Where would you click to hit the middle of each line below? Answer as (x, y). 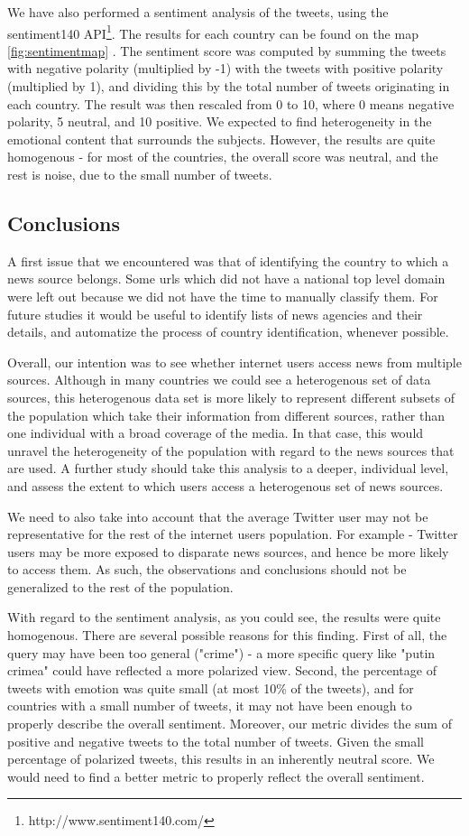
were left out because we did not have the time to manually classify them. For (223, 296)
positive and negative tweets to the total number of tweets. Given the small (216, 741)
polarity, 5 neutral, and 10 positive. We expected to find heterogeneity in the (220, 121)
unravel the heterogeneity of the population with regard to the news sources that (231, 450)
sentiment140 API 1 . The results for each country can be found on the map (213, 32)
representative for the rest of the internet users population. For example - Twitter (233, 534)
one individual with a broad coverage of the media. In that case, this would (216, 433)
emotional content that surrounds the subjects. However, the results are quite (221, 139)
